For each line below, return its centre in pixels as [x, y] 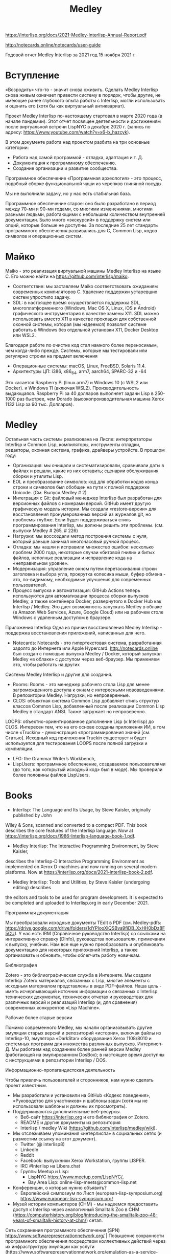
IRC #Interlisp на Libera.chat [50, 1166]
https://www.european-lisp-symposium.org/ [67, 1198]
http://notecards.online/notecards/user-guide [53, 45]
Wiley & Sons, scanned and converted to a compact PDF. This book [76, 825]
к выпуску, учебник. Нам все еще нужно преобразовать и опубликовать [85, 944]
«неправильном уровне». [41, 563]
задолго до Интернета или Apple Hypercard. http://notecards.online [85, 648]
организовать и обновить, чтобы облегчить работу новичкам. [73, 955]
